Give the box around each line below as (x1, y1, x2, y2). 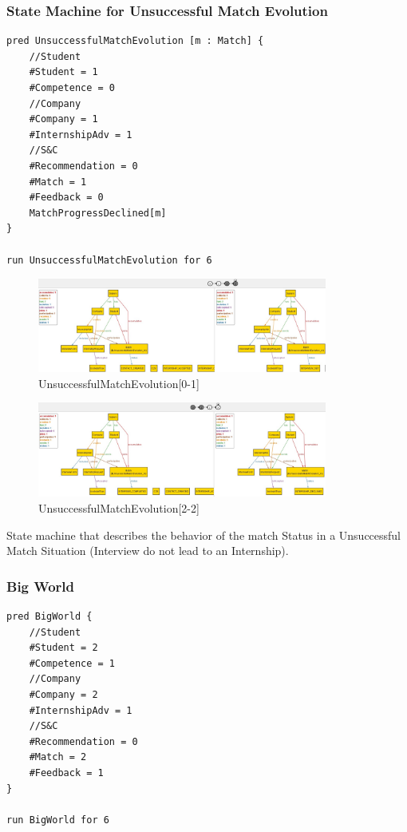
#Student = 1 (29, 66, 98, 78)
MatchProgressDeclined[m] (29, 207, 167, 219)
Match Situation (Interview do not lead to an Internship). (6, 542, 289, 559)
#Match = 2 (29, 751, 87, 763)
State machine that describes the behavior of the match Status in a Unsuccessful (6, 526, 401, 543)
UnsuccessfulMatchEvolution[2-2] (38, 500, 200, 516)
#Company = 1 (29, 113, 98, 125)
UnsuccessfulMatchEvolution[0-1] (38, 374, 200, 391)
